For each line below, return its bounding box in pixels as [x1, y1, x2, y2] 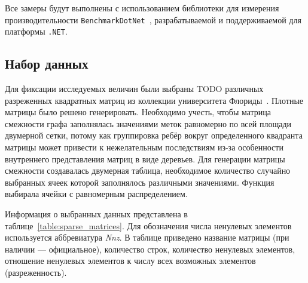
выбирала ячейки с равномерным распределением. [5, 187, 188, 200]
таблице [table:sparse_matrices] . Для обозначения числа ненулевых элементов [5, 219, 292, 232]
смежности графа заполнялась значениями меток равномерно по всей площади [5, 117, 292, 130]
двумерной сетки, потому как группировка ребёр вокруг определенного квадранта [5, 129, 303, 141]
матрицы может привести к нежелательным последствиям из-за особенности [5, 141, 283, 153]
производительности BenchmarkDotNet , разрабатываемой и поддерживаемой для [5, 13, 301, 26]
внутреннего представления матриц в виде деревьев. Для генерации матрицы [5, 152, 285, 165]
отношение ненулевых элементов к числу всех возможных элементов [5, 254, 256, 267]
